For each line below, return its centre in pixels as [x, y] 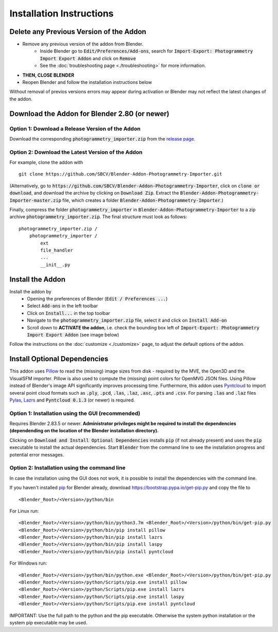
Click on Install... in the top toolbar [68, 313]
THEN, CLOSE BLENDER [48, 75]
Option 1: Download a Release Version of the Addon [75, 129]
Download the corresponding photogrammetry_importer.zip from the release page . [102, 138]
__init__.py [55, 265]
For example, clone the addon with [46, 163]
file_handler [57, 250]
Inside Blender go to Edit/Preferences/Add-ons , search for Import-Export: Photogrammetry [146, 51]
